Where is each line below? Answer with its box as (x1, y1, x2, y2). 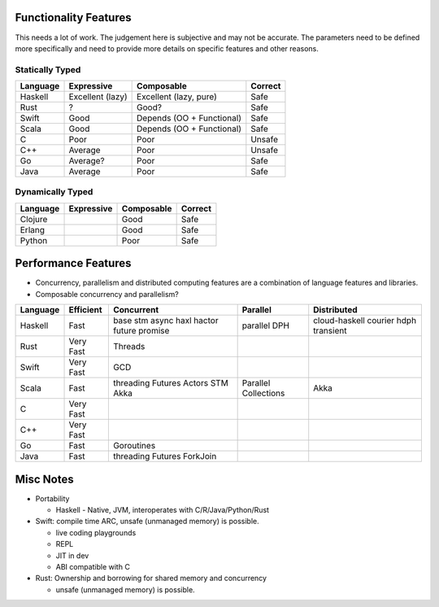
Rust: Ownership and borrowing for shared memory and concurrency (35, 574, 267, 583)
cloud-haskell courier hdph (313, 315, 417, 326)
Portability (35, 493, 70, 504)
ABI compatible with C (55, 561, 130, 571)
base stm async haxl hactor (112, 315, 219, 326)
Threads (112, 341, 146, 352)
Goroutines (112, 440, 156, 452)
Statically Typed (15, 63, 81, 75)
